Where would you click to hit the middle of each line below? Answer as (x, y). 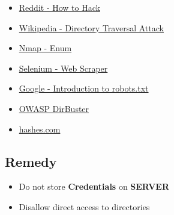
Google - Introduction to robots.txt (84, 88)
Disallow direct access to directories (84, 206)
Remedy (31, 161)
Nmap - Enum (45, 48)
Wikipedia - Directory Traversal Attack (91, 27)
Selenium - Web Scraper (63, 68)
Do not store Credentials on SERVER (94, 186)
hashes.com (40, 129)
